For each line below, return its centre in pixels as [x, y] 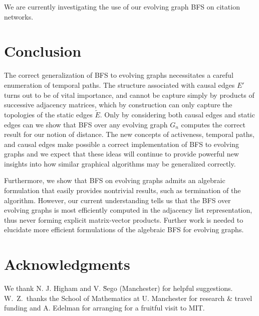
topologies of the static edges [48, 114]
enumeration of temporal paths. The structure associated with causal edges [119, 85]
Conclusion [43, 51]
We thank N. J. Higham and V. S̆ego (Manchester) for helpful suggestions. [118, 288]
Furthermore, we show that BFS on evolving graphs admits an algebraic [115, 180]
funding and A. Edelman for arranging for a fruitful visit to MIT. [104, 308]
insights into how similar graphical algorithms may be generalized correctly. [120, 163]
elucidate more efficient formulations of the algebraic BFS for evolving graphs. [124, 229]
